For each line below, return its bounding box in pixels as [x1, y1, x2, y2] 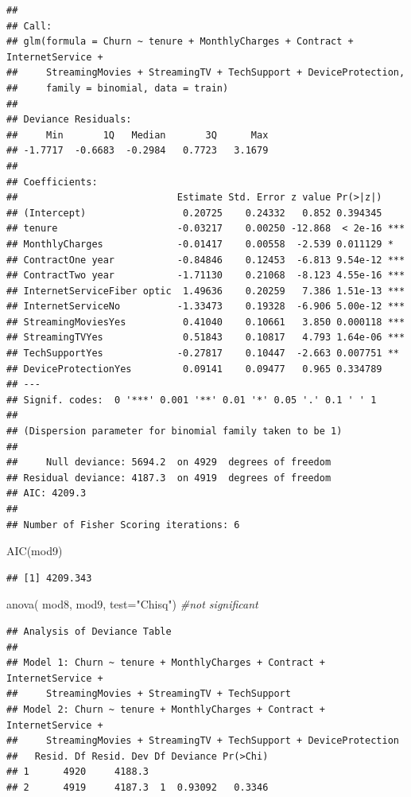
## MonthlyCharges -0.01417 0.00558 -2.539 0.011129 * [6, 238, 394, 250]
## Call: [6, 20, 52, 32]
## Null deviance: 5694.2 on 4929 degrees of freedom [6, 457, 332, 468]
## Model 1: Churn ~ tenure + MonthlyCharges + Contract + [6, 657, 325, 669]
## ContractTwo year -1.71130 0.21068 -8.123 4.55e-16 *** [6, 270, 405, 282]
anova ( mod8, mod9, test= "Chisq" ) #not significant [6, 596, 258, 612]
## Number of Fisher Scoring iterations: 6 [6, 519, 240, 531]
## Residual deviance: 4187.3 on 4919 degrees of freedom [6, 472, 332, 484]
